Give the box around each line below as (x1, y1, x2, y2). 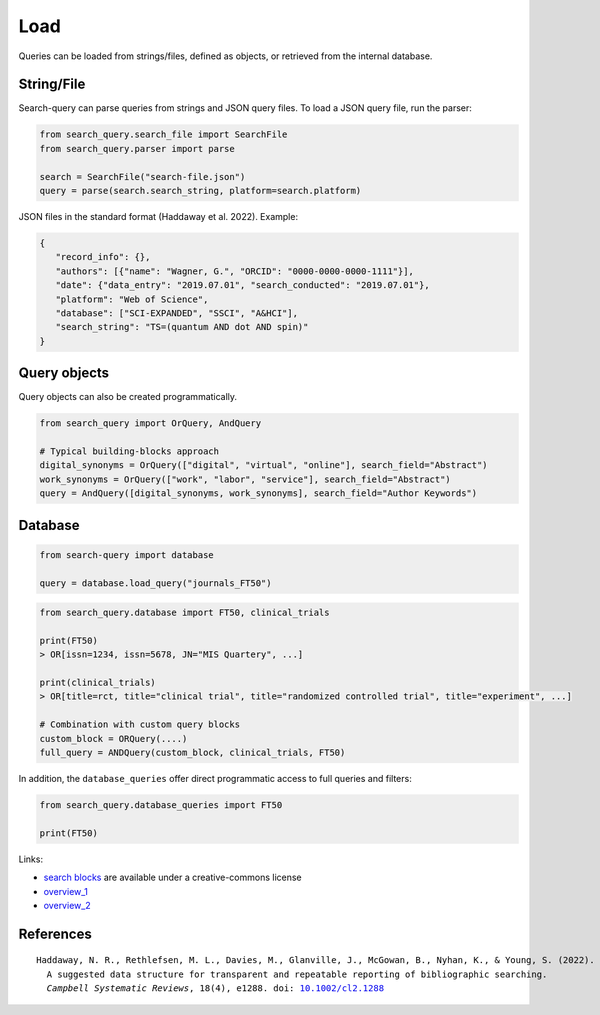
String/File (18, 76, 86, 93)
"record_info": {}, (55, 251, 151, 263)
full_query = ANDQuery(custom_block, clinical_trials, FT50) (39, 747, 346, 758)
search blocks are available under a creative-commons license (43, 871, 302, 884)
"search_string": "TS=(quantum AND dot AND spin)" (55, 321, 309, 333)
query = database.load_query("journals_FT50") (39, 577, 272, 589)
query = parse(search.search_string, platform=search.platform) (39, 185, 362, 196)
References (18, 925, 92, 942)
